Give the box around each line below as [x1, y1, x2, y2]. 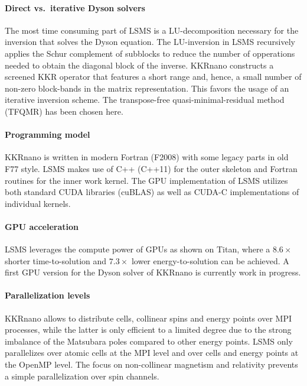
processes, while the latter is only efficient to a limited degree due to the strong [5, 323, 292, 336]
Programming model [5, 128, 90, 141]
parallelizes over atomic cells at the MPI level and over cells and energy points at [5, 346, 299, 359]
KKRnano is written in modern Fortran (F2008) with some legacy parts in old [5, 151, 289, 163]
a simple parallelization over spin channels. [5, 369, 159, 382]
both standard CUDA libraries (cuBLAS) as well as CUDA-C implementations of [5, 186, 299, 198]
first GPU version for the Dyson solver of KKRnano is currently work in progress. [5, 266, 301, 278]
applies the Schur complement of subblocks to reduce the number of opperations [5, 47, 295, 59]
